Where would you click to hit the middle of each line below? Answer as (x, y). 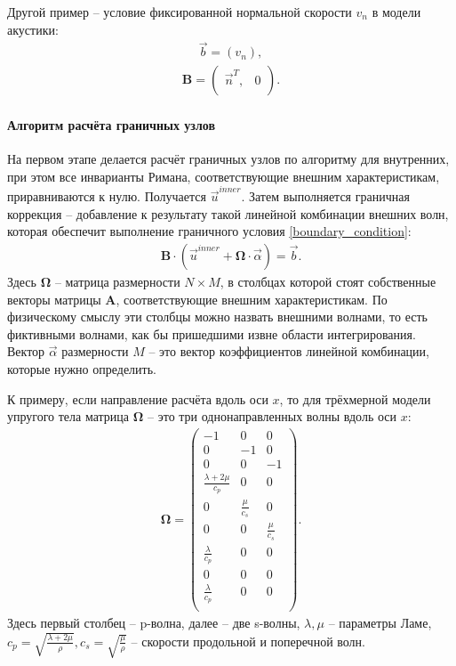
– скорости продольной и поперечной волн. (248, 641)
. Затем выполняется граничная (325, 196)
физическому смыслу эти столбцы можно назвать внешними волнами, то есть (217, 317)
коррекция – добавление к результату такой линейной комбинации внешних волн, (228, 213)
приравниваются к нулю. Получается (107, 196)
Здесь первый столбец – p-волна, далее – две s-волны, (154, 623)
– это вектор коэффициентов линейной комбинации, (289, 351)
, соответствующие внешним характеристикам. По (252, 299)
